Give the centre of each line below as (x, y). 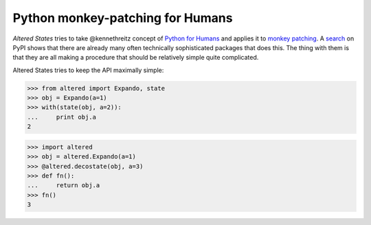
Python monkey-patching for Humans (123, 18)
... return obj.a (64, 186)
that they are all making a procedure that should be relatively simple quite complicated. (136, 58)
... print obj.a (61, 117)
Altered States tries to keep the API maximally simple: (88, 70)
